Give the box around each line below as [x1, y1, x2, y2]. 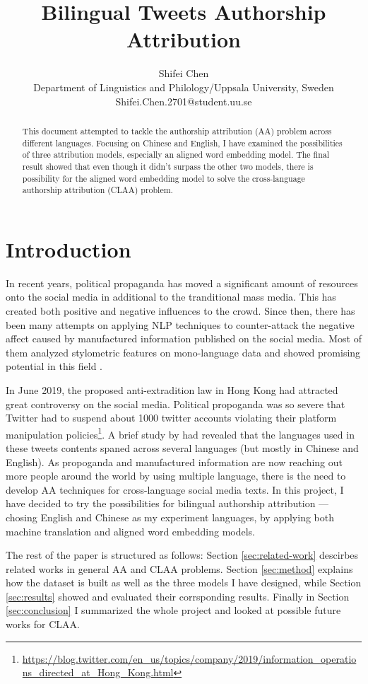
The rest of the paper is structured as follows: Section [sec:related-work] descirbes [6, 547, 359, 562]
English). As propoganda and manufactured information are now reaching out [6, 454, 343, 469]
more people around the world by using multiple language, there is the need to [6, 468, 346, 483]
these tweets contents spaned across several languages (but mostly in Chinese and [6, 440, 359, 455]
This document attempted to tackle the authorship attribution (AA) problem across [22, 124, 332, 137]
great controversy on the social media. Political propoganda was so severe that [6, 396, 345, 411]
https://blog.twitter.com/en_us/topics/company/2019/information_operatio [22, 651, 357, 666]
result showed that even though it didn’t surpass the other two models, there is [22, 160, 314, 172]
